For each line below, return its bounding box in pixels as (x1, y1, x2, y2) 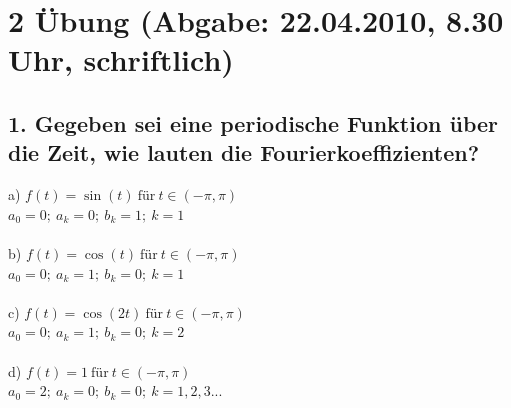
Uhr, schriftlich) (8, 39, 234, 80)
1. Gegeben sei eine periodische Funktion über (8, 107, 498, 138)
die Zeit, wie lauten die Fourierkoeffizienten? (8, 137, 480, 168)
